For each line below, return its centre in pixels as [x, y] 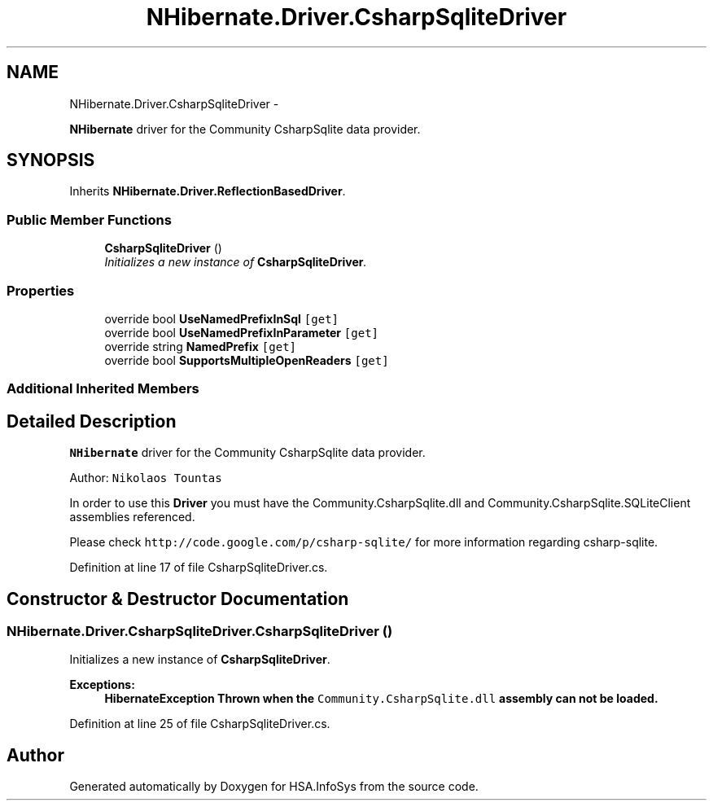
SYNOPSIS [51, 160]
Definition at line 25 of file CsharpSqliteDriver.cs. [200, 724]
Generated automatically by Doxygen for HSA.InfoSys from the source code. [274, 787]
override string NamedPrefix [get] [201, 346]
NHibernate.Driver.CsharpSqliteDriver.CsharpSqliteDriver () [200, 631]
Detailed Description [92, 421]
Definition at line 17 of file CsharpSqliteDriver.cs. [199, 568]
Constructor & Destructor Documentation [178, 599]
